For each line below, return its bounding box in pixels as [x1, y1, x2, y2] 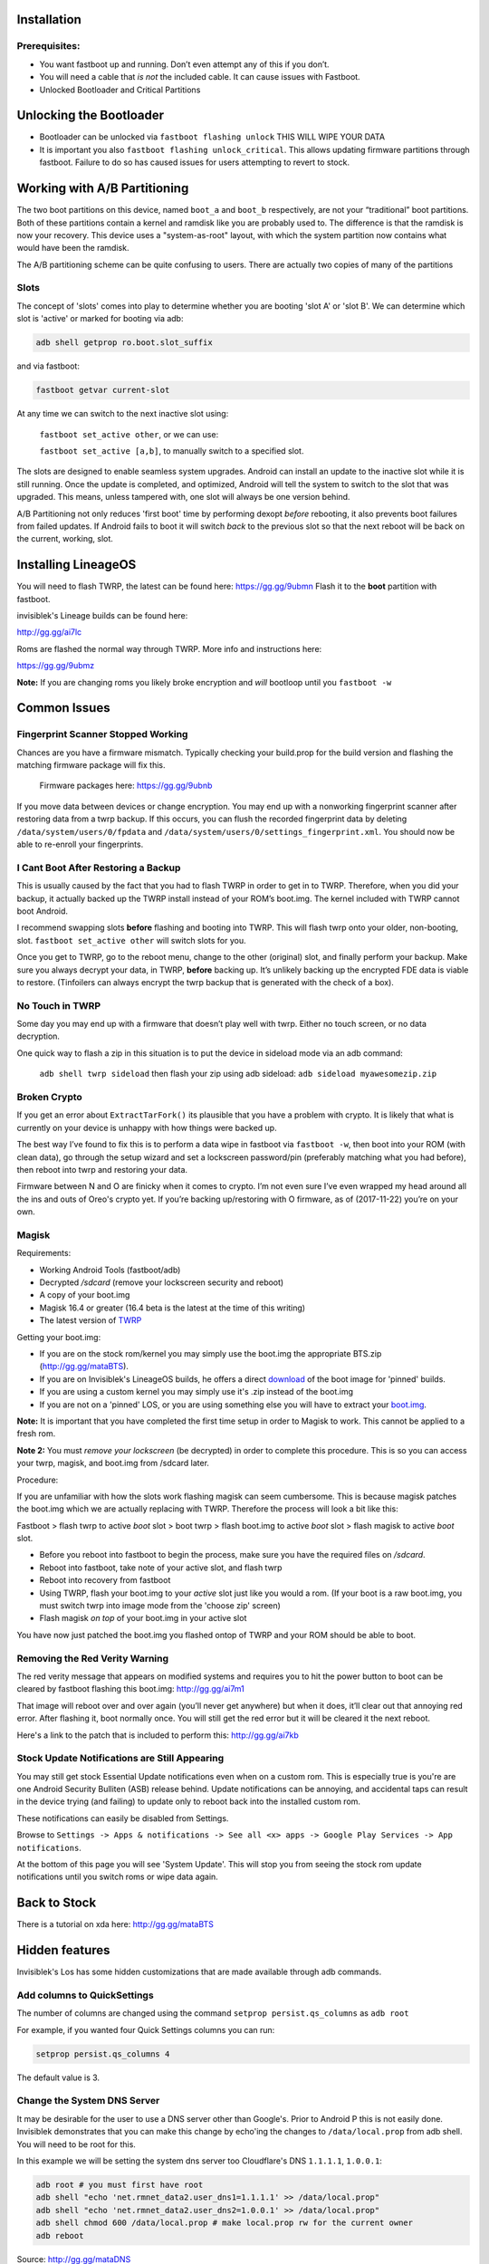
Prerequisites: [16, 40, 81, 53]
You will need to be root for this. [16, 2138, 136, 2150]
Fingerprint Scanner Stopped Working [16, 728, 188, 741]
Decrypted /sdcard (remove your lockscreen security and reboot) [39, 1277, 284, 1288]
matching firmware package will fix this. [16, 760, 167, 771]
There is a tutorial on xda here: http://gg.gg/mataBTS [16, 1919, 215, 1930]
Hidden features [16, 1943, 110, 1958]
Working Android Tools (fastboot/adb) [39, 1264, 181, 1275]
